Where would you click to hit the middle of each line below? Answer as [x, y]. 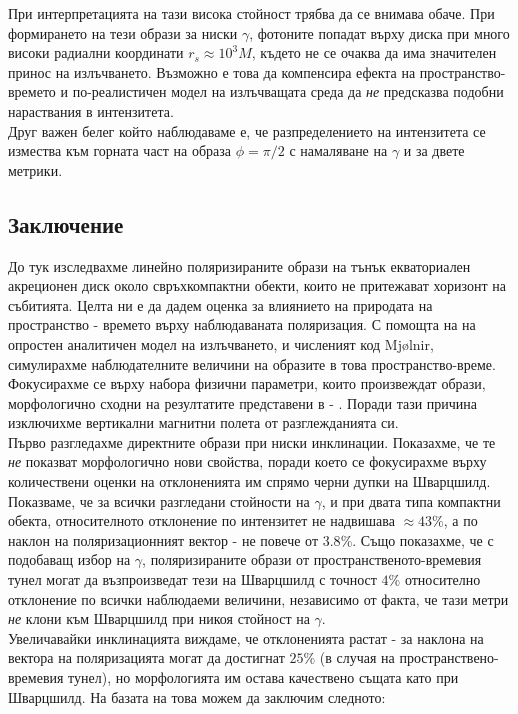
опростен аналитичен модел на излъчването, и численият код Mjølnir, [221, 343]
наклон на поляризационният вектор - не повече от [163, 539]
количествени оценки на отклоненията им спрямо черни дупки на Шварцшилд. [249, 481]
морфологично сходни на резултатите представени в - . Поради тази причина [243, 402]
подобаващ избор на [69, 559]
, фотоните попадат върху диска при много [379, 32]
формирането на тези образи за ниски [123, 32]
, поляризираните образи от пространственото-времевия [312, 559]
